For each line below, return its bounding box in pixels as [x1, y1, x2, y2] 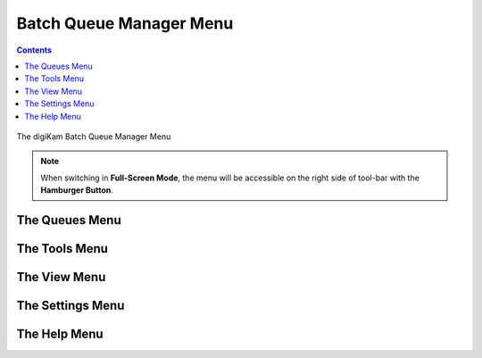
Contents [16, 45, 53, 55]
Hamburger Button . [40, 185, 113, 196]
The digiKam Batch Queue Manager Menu [16, 130, 171, 142]
